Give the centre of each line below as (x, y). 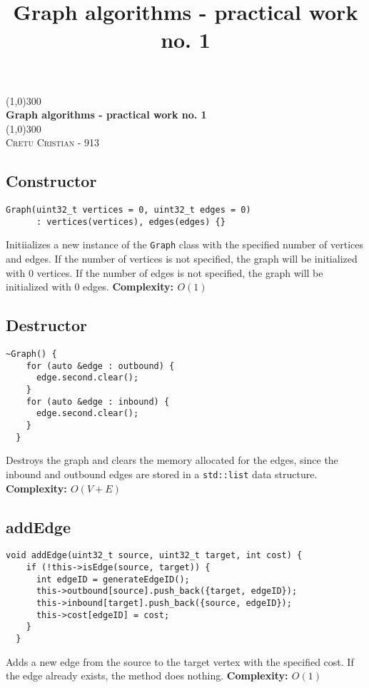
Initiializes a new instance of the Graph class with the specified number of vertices (185, 244)
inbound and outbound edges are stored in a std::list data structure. (162, 474)
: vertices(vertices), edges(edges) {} (131, 222)
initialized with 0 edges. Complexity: (90, 287)
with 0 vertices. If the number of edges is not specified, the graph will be (165, 272)
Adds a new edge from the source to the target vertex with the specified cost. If (180, 661)
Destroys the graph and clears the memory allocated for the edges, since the (172, 460)
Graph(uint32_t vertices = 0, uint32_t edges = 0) (128, 210)
